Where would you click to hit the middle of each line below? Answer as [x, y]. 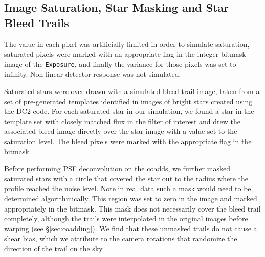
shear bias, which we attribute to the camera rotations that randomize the [121, 238]
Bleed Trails [37, 22]
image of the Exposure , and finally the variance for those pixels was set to [120, 64]
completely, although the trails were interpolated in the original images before [126, 218]
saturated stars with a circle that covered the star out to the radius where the [126, 178]
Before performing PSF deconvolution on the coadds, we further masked [117, 168]
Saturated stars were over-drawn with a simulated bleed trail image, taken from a [132, 91]
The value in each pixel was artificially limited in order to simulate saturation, [127, 44]
